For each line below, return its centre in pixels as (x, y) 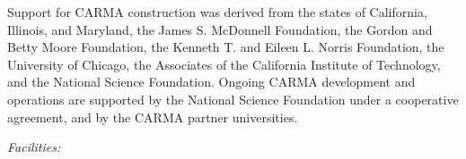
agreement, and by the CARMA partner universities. (153, 117)
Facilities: (34, 147)
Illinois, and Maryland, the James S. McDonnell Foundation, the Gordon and (220, 29)
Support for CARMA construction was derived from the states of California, (217, 12)
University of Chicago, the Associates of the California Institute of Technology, (224, 64)
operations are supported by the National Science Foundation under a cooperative (233, 99)
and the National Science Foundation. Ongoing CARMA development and (211, 82)
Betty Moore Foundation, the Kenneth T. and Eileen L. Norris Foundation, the (226, 47)
